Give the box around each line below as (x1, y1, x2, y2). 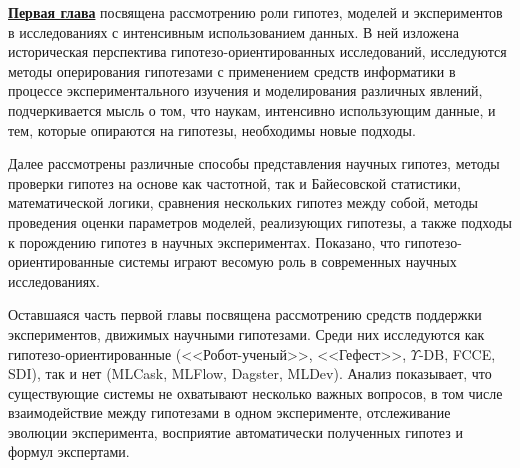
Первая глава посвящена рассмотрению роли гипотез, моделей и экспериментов (8, 2, 503, 22)
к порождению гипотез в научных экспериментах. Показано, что (8, 231, 401, 252)
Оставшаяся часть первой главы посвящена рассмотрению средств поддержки (8, 304, 482, 325)
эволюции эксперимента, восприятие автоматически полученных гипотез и (8, 421, 463, 442)
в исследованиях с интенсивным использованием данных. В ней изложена (8, 21, 459, 42)
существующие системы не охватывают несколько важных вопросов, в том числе (8, 382, 503, 403)
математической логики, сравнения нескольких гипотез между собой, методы (8, 192, 478, 213)
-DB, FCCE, (418, 343, 496, 364)
